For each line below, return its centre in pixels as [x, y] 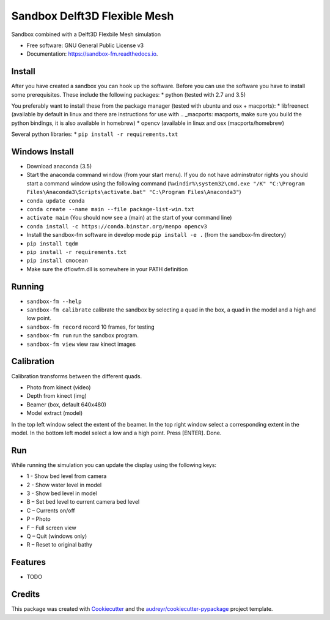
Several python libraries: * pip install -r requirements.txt [95, 134]
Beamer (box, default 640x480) [67, 405]
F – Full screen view [51, 528]
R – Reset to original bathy [60, 545]
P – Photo [39, 519]
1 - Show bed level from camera [67, 476]
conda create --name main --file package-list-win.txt [111, 209]
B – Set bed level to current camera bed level [83, 502]
